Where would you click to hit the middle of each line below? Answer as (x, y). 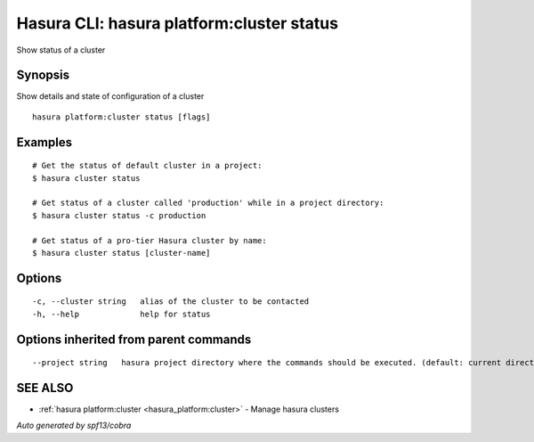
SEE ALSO (45, 388)
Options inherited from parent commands (134, 339)
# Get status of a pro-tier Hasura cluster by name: (150, 240)
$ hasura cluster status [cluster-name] (121, 253)
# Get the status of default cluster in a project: (147, 166)
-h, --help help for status (121, 314)
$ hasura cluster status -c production (119, 215)
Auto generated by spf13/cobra (74, 426)
